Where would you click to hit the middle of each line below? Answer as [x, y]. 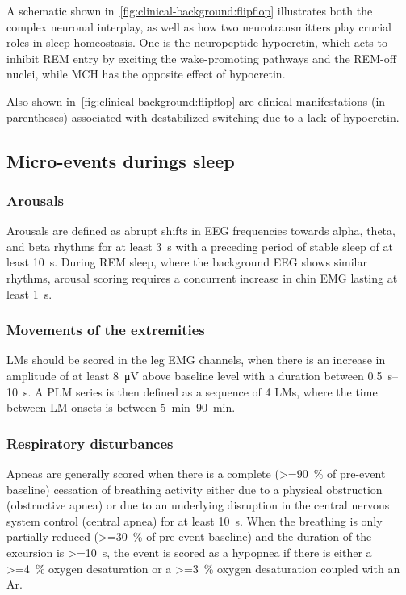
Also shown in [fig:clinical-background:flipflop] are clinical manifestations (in [196, 101]
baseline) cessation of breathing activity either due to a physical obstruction [195, 489]
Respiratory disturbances [90, 443]
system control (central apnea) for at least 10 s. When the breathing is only [195, 520]
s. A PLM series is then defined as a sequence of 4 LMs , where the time [200, 391]
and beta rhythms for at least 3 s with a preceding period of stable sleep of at [200, 246]
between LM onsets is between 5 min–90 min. [121, 407]
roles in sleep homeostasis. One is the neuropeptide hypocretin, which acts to [197, 42]
